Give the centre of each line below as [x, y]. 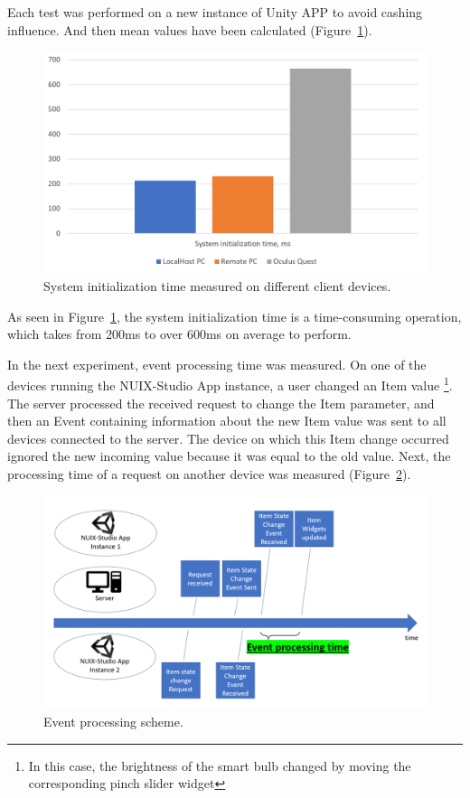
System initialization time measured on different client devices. [217, 285]
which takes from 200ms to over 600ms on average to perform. [179, 334]
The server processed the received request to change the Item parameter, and [221, 403]
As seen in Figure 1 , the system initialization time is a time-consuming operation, [235, 316]
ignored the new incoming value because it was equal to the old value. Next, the [229, 456]
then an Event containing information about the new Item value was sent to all [227, 421]
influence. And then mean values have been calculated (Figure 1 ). [190, 29]
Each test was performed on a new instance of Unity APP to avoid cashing [215, 12]
